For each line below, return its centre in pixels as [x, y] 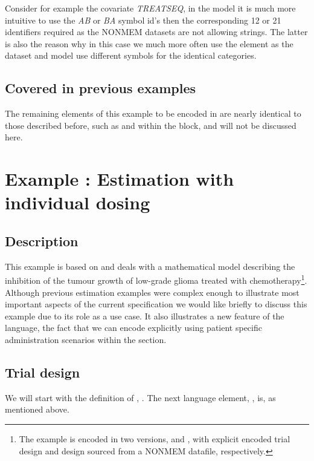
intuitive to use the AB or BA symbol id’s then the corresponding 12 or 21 [143, 20]
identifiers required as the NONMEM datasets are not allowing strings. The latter [156, 32]
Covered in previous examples [100, 88]
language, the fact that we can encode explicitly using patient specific [133, 328]
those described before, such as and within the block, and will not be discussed [151, 125]
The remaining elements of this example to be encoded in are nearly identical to [153, 113]
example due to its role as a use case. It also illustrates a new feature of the [145, 316]
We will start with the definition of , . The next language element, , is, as [140, 397]
